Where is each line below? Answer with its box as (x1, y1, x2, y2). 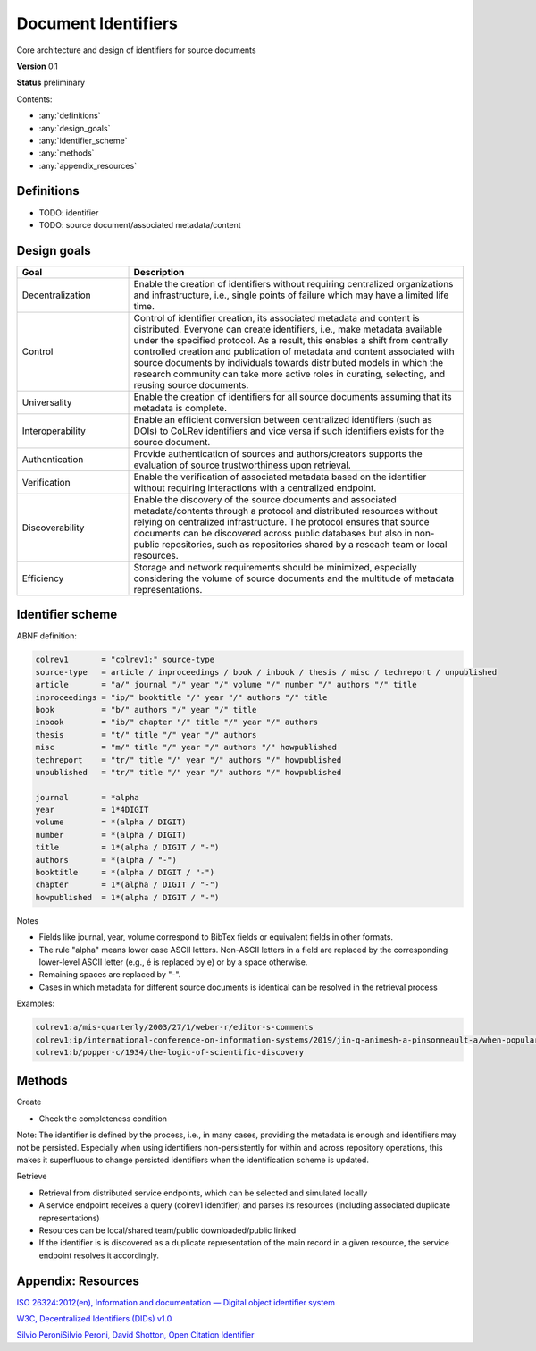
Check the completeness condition (38, 1113, 168, 1124)
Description (133, 266, 185, 278)
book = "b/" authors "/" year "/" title (35, 705, 257, 714)
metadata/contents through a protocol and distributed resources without (133, 504, 438, 517)
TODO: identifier (38, 207, 99, 218)
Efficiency (21, 572, 64, 585)
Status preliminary (16, 77, 85, 89)
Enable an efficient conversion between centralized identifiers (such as (133, 413, 432, 426)
